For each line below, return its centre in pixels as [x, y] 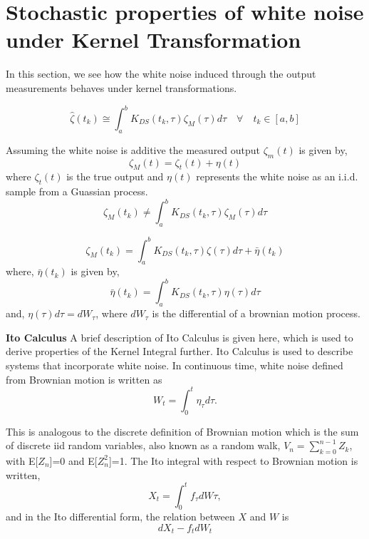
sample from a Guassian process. [77, 191]
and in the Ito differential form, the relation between [120, 517]
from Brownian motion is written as [84, 379]
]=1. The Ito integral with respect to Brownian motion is [233, 460]
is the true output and [115, 176]
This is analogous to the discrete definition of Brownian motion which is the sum [182, 431]
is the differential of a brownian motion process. [256, 313]
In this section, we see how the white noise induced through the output [161, 74]
